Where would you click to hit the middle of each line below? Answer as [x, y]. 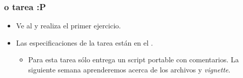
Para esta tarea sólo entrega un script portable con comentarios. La [133, 60]
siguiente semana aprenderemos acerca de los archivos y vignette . [129, 69]
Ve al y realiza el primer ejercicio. [69, 26]
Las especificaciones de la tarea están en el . [85, 42]
